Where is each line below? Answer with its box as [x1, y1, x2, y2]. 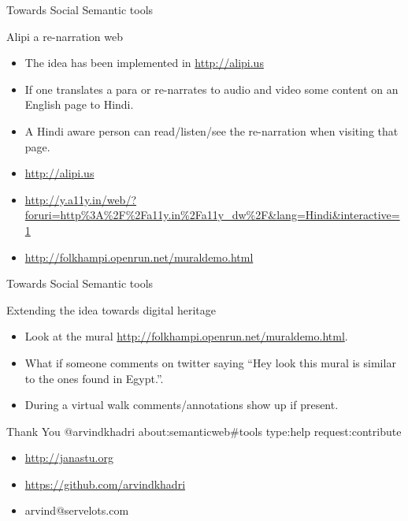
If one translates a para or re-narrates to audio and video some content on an [24, 80, 399, 97]
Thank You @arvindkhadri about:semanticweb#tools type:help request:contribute [6, 422, 402, 439]
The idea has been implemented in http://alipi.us [24, 54, 264, 71]
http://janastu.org [24, 449, 113, 466]
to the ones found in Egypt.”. [24, 370, 164, 386]
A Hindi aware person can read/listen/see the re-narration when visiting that [24, 122, 399, 139]
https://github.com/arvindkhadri [24, 475, 186, 492]
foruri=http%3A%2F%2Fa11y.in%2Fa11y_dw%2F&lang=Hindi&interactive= [24, 207, 400, 223]
